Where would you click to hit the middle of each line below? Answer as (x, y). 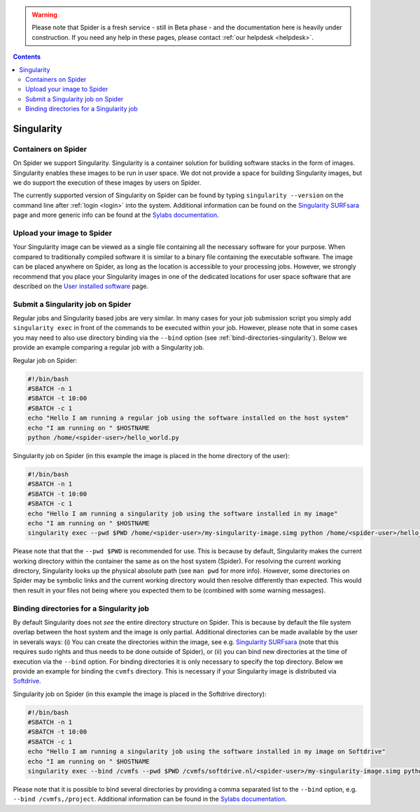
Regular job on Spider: (45, 360)
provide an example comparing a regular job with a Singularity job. (108, 348)
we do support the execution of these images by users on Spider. (107, 183)
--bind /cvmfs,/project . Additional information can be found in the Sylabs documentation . (150, 799)
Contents (27, 57)
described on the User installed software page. (81, 286)
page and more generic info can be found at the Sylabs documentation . (116, 215)
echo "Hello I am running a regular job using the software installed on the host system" (188, 418)
